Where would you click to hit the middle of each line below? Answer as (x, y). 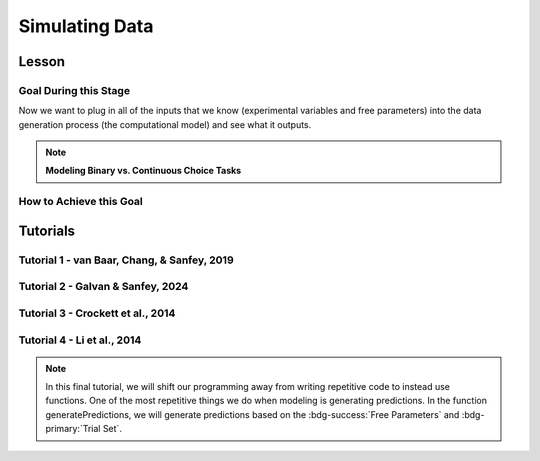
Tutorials (46, 230)
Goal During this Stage (74, 90)
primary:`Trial (73, 429)
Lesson (41, 61)
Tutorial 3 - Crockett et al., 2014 (97, 313)
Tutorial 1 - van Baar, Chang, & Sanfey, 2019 (126, 260)
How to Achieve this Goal (81, 202)
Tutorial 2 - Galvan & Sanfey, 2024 (103, 287)
